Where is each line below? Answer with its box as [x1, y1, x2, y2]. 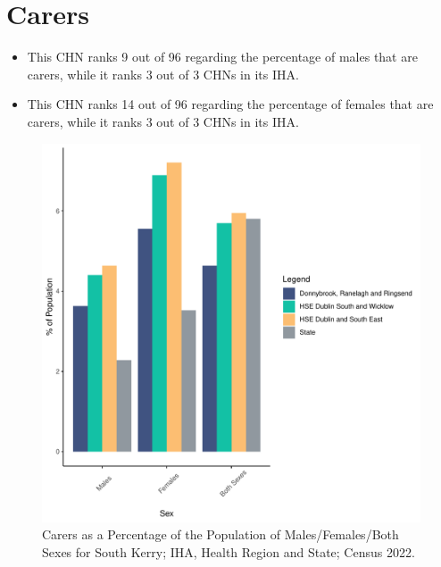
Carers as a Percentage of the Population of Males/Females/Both [42, 525, 399, 544]
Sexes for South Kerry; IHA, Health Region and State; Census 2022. [42, 542, 415, 561]
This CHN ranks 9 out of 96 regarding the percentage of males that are [27, 47, 418, 66]
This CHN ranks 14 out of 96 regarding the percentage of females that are [27, 95, 434, 113]
